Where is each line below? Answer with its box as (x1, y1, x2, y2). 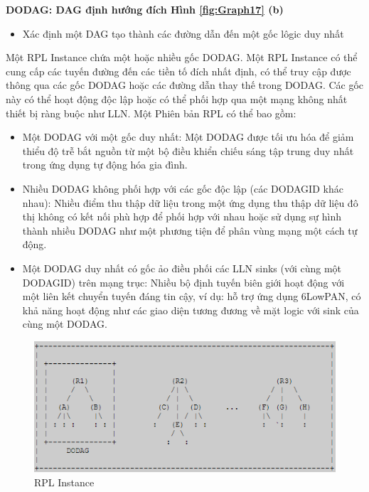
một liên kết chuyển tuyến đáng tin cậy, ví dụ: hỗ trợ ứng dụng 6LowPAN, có (22, 289, 361, 304)
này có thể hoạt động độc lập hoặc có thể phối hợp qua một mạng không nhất (6, 91, 348, 106)
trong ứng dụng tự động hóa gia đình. (22, 157, 188, 172)
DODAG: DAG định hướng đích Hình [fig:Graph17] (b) (6, 2, 284, 16)
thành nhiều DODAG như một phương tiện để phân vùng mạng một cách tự (22, 223, 358, 237)
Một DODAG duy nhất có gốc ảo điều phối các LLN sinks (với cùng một (22, 260, 342, 275)
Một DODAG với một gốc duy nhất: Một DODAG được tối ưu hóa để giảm (22, 129, 354, 144)
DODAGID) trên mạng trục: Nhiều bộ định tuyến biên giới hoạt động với (22, 274, 345, 289)
